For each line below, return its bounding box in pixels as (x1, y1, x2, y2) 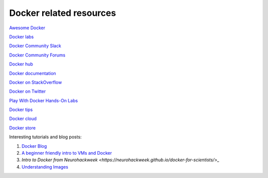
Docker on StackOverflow (9, 79, 62, 85)
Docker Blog (21, 143, 47, 149)
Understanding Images (21, 164, 68, 170)
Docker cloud (9, 116, 37, 121)
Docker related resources (9, 7, 116, 18)
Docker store (9, 124, 36, 131)
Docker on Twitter (9, 88, 46, 94)
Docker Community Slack (9, 43, 62, 49)
